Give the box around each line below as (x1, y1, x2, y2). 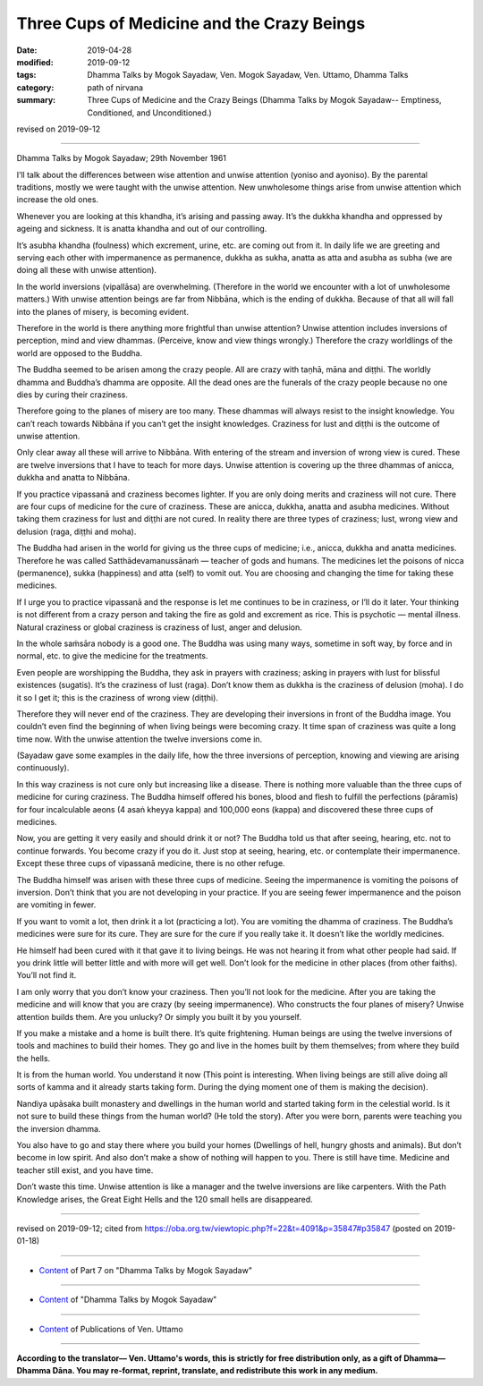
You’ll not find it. (16, 970, 77, 981)
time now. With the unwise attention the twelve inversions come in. (16, 734, 263, 744)
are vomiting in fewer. (16, 899, 97, 910)
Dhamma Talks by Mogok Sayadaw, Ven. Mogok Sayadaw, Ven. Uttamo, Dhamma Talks (87, 70, 409, 81)
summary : (16, 95, 56, 106)
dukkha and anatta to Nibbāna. (16, 472, 130, 483)
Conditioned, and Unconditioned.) (87, 107, 212, 118)
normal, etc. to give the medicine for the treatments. (16, 650, 209, 661)
